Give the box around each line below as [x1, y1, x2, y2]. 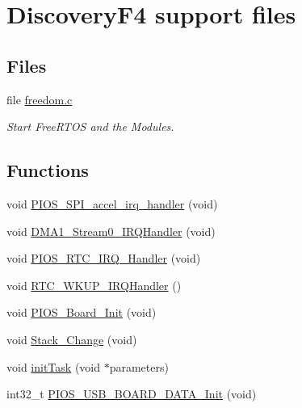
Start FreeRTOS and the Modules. [6, 118, 174, 135]
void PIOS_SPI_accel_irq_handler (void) [6, 195, 218, 212]
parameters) [109, 358, 169, 375]
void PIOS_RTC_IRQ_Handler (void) [6, 250, 201, 267]
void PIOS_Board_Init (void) [6, 304, 157, 321]
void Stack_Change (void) [6, 330, 137, 347]
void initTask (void [6, 358, 101, 375]
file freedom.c [6, 90, 73, 107]
